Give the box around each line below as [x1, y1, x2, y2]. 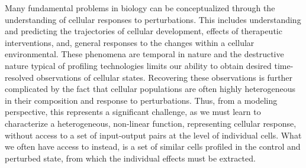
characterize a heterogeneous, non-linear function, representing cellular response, [5, 117, 297, 129]
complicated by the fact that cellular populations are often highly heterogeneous [5, 83, 296, 95]
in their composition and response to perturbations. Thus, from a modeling [5, 94, 278, 106]
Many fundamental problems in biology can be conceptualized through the [5, 2, 275, 14]
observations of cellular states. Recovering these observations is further [36, 71, 293, 83]
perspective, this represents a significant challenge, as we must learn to [5, 106, 261, 118]
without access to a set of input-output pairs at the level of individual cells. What [5, 129, 302, 141]
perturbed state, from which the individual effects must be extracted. [5, 151, 256, 164]
